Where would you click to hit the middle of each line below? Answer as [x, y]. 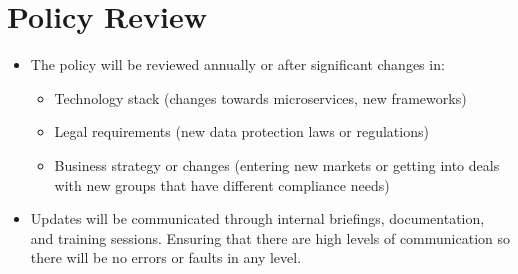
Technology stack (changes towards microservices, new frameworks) [260, 97]
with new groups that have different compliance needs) [222, 184]
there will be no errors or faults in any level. [166, 257]
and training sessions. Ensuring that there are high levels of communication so [270, 237]
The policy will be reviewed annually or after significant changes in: [237, 64]
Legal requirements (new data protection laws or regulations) [241, 131]
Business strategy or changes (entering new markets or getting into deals [277, 164]
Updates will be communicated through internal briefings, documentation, [257, 218]
